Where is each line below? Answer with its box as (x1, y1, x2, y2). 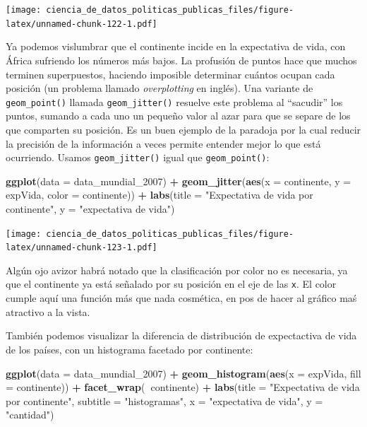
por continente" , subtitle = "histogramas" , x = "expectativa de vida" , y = (6, 393, 323, 408)
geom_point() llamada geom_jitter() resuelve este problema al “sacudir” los (6, 94, 343, 109)
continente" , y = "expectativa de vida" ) (6, 201, 175, 216)
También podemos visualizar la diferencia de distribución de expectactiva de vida (6, 328, 357, 343)
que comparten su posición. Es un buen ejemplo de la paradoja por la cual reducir (6, 122, 361, 136)
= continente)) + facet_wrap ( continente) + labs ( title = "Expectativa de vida (6, 380, 360, 394)
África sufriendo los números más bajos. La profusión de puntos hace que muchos (6, 52, 357, 67)
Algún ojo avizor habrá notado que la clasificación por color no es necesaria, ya (6, 262, 348, 277)
